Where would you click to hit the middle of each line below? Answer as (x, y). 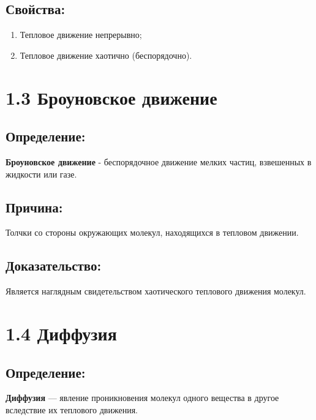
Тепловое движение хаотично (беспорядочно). (106, 55)
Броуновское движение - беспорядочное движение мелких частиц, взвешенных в (159, 161)
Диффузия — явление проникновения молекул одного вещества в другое (142, 398)
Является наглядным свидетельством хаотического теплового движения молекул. (156, 291)
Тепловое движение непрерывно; (81, 35)
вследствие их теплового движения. (72, 409)
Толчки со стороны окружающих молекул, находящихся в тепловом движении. (152, 232)
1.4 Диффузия (61, 333)
